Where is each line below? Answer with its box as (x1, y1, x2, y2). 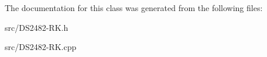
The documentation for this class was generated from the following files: (5, 2, 263, 13)
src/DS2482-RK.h (5, 21, 69, 33)
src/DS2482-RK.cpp (5, 41, 77, 53)
